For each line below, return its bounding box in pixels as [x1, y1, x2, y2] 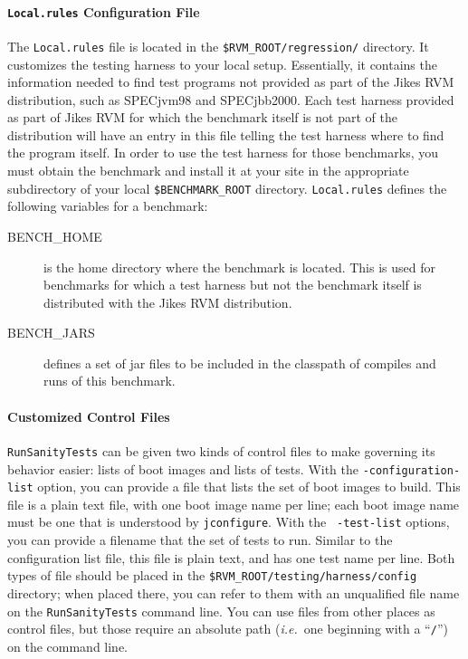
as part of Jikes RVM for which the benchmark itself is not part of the [7, 108, 397, 127]
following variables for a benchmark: [7, 196, 208, 215]
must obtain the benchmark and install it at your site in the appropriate [7, 161, 409, 180]
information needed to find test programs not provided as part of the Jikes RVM [7, 72, 454, 91]
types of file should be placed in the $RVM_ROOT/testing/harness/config [7, 566, 417, 585]
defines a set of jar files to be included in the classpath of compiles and [43, 353, 436, 372]
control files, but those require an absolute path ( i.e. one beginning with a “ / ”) [7, 619, 448, 638]
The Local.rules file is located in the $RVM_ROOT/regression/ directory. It [7, 36, 429, 55]
